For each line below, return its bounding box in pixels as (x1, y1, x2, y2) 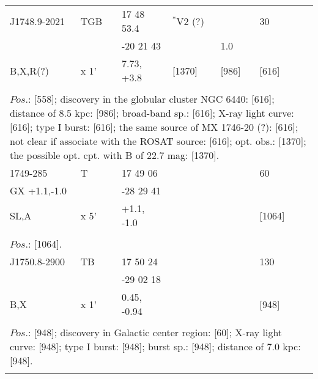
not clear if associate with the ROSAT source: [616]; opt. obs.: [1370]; (10, 134, 306, 148)
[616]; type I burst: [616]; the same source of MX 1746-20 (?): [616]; (10, 120, 298, 134)
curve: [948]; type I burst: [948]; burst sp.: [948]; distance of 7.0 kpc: (10, 339, 301, 353)
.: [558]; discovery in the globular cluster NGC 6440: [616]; (25, 92, 275, 106)
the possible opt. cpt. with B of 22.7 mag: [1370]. (10, 148, 220, 162)
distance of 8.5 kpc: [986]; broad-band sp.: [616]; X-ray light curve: (10, 106, 294, 120)
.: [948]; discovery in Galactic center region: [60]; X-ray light (25, 325, 283, 339)
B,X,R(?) (10, 63, 50, 78)
